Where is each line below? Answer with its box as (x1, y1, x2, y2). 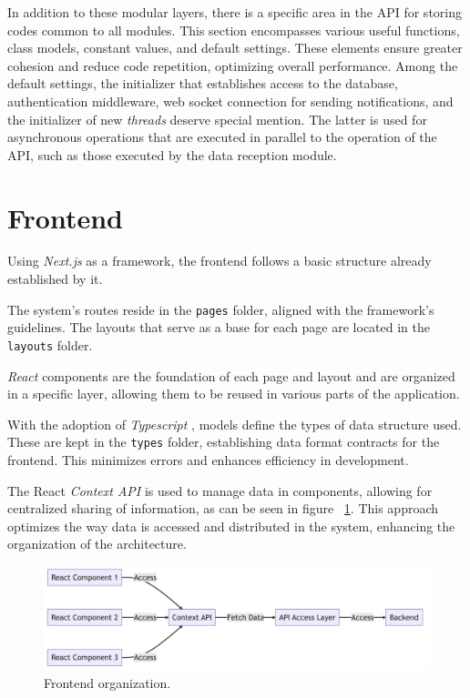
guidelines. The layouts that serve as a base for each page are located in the (7, 318, 431, 337)
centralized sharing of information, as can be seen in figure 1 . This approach (7, 499, 439, 518)
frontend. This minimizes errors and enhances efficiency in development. (7, 450, 409, 469)
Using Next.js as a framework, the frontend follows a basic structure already (7, 251, 432, 270)
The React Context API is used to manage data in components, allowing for (7, 481, 433, 500)
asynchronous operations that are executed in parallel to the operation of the (7, 127, 437, 147)
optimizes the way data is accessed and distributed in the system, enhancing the (7, 516, 455, 535)
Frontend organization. (44, 673, 171, 692)
